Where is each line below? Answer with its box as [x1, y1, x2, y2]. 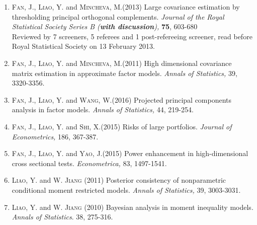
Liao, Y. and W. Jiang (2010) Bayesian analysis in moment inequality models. [12, 201, 253, 212]
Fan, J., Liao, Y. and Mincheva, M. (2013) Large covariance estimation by [12, 2, 240, 12]
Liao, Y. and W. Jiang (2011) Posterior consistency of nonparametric [12, 175, 226, 185]
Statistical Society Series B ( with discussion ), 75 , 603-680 [12, 21, 198, 32]
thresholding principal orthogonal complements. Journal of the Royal [12, 11, 224, 22]
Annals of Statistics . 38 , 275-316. [12, 211, 113, 222]
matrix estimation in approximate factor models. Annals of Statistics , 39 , [12, 67, 237, 78]
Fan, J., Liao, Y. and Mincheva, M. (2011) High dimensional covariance [12, 57, 232, 68]
